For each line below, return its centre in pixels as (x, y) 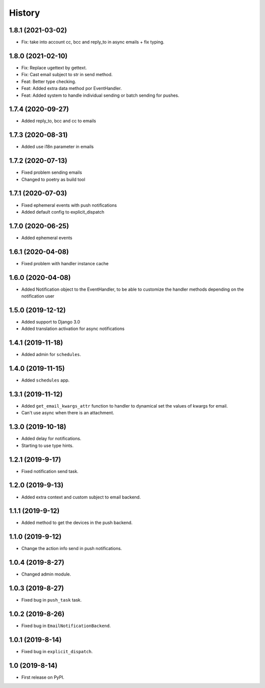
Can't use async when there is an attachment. (68, 413)
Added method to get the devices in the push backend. (77, 523)
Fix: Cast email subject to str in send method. (67, 75)
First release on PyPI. (43, 677)
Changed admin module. (46, 574)
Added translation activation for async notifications (73, 329)
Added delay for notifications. (51, 439)
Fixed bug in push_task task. (52, 600)
